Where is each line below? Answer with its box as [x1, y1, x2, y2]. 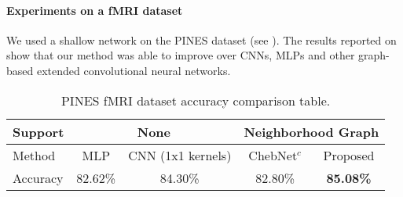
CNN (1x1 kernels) [128, 145, 232, 164]
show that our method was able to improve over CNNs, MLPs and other [6, 47, 355, 63]
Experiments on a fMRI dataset [6, 2, 183, 18]
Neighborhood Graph [244, 122, 379, 141]
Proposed [323, 145, 375, 164]
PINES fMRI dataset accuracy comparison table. [60, 91, 331, 109]
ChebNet [248, 145, 298, 164]
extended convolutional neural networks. [36, 62, 231, 78]
